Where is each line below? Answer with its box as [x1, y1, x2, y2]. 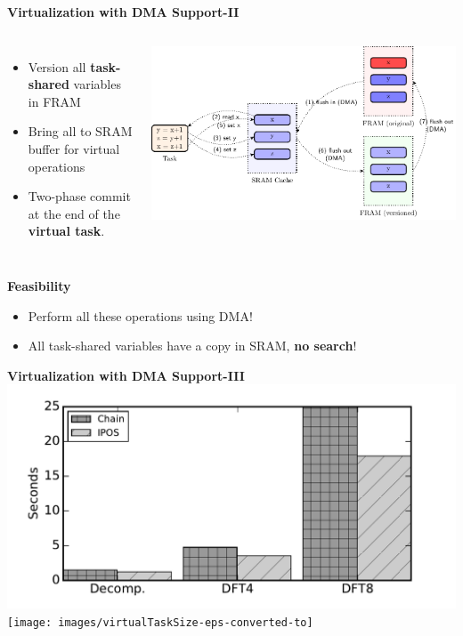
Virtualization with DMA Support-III [7, 366, 245, 384]
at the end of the [28, 204, 120, 222]
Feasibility [7, 276, 71, 294]
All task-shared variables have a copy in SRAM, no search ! [28, 336, 357, 355]
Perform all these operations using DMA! [28, 306, 253, 325]
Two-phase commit [28, 187, 131, 205]
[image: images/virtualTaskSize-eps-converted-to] [7, 616, 313, 629]
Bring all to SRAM [28, 122, 133, 141]
